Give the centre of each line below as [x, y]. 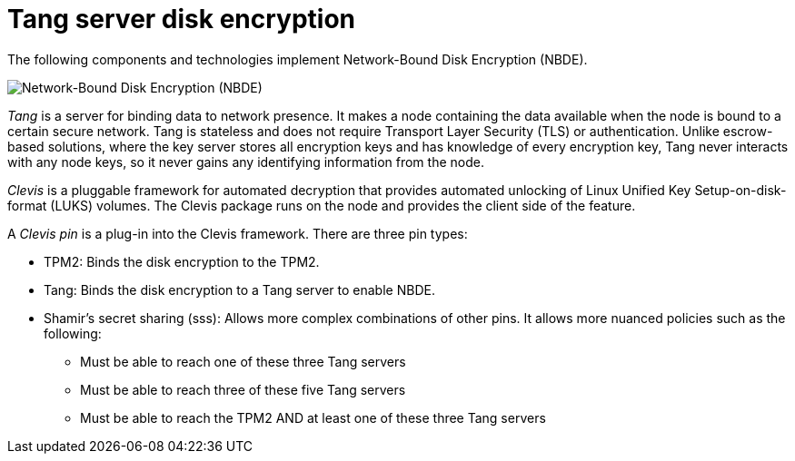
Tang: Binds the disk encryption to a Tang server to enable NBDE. [239, 289]
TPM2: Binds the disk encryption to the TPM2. [182, 261]
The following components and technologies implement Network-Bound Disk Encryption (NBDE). [298, 59]
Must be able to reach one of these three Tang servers [243, 361]
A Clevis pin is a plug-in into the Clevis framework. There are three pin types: [238, 233]
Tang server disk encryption [182, 19]
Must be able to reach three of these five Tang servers [243, 389]
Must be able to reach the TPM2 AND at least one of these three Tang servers [313, 417]
